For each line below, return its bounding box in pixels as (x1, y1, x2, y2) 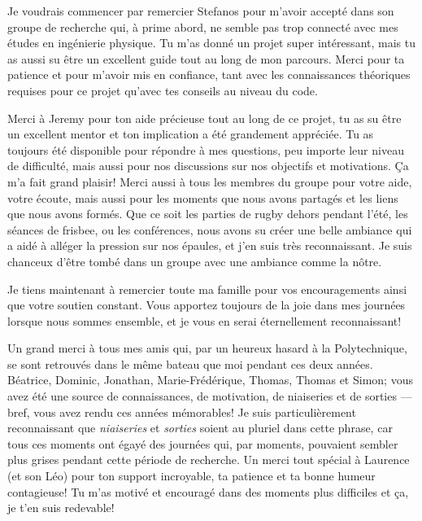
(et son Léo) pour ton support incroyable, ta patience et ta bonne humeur (7, 467, 376, 484)
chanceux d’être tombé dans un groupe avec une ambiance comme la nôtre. (7, 252, 382, 269)
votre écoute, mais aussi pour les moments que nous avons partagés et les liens (7, 189, 398, 206)
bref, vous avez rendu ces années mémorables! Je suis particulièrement (7, 403, 356, 420)
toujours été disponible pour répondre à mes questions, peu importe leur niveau (7, 141, 404, 158)
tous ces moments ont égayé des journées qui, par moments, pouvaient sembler (7, 435, 398, 452)
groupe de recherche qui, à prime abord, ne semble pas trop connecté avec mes (7, 18, 398, 35)
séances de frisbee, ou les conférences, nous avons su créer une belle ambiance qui (7, 221, 412, 238)
